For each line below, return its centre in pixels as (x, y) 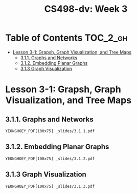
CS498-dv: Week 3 (86, 9)
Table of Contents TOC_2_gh (66, 38)
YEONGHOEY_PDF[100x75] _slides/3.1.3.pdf (50, 186)
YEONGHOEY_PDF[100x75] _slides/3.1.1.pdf (50, 131)
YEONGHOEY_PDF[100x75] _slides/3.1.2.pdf (50, 158)
